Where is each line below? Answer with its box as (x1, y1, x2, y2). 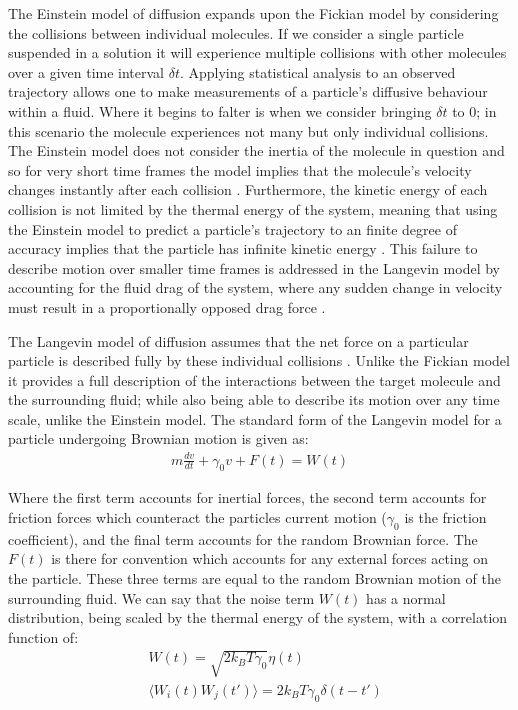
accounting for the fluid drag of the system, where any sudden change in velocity (8, 277, 503, 298)
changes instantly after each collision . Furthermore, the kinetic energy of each (8, 179, 488, 200)
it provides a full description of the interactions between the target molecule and (8, 369, 501, 390)
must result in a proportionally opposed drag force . (8, 296, 326, 317)
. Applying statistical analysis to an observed (179, 61, 456, 82)
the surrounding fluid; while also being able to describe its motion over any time (8, 389, 500, 410)
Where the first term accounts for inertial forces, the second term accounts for (8, 487, 487, 508)
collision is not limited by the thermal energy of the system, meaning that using (8, 198, 498, 219)
